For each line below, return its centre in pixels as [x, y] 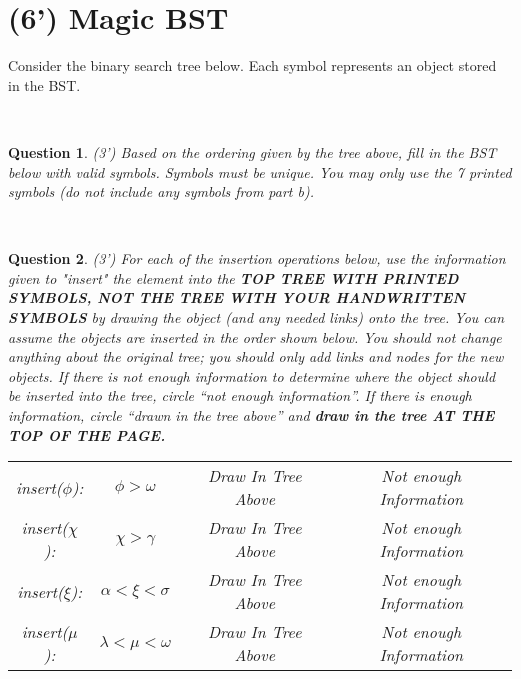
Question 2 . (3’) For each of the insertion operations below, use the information [257, 258]
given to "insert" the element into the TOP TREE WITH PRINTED [233, 277]
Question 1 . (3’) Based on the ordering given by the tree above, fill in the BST [252, 151]
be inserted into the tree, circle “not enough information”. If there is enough [240, 395]
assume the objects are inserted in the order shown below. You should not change [255, 336]
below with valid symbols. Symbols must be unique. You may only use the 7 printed [260, 171]
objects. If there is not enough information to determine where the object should [252, 375]
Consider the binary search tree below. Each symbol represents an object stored [252, 65]
